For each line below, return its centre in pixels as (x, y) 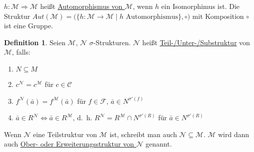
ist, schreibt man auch (143, 134)
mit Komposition (218, 16)
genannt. (159, 144)
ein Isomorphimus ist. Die (200, 6)
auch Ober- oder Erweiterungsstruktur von (69, 144)
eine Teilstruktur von (65, 134)
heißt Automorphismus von (81, 6)
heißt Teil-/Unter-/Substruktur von (196, 42)
